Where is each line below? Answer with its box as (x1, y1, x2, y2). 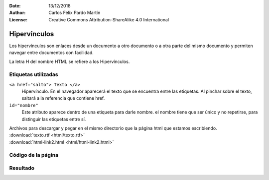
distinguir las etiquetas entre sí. (21, 116, 86, 122)
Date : (9, 3, 21, 8)
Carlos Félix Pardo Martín (48, 10, 101, 16)
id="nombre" (9, 102, 38, 108)
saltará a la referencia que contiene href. (21, 95, 105, 101)
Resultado (9, 165, 35, 172)
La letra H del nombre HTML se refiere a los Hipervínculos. (9, 59, 130, 64)
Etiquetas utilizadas (9, 71, 58, 78)
